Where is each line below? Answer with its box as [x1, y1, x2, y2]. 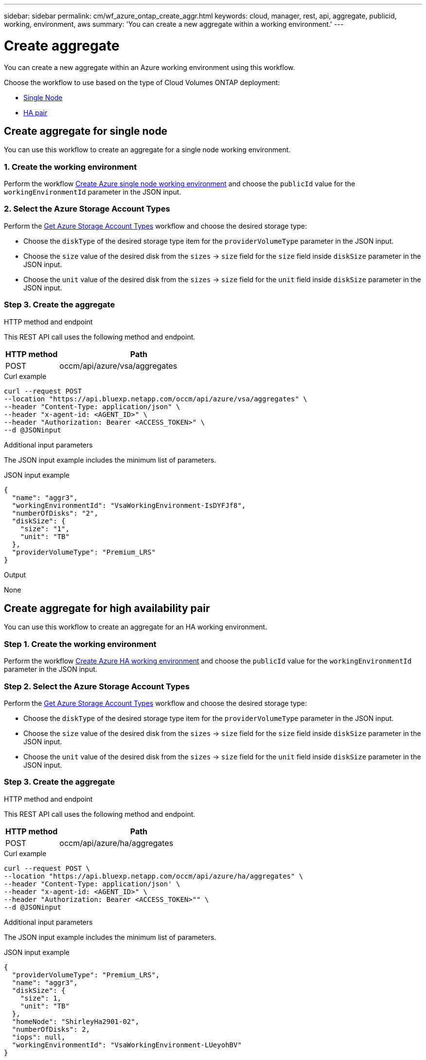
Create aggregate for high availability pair [4, 602, 210, 615]
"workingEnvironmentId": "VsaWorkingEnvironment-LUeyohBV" [12, 1041, 242, 1049]
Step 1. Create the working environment [4, 639, 157, 649]
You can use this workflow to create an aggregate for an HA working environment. [4, 623, 267, 631]
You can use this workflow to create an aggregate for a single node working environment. [4, 145, 291, 154]
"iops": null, [12, 1033, 66, 1041]
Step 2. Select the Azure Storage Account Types [4, 681, 190, 691]
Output [4, 570, 26, 579]
